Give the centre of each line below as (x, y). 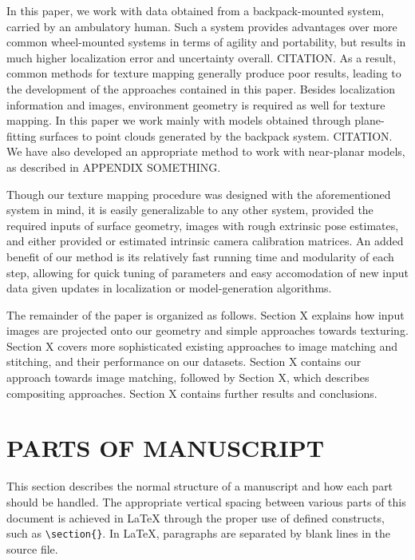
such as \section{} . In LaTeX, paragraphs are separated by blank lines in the (199, 533)
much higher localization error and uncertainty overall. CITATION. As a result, (202, 57)
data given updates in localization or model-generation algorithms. (169, 288)
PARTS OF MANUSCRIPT (166, 448)
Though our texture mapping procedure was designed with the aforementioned (199, 194)
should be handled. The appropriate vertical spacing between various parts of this (206, 501)
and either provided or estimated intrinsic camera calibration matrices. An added (205, 241)
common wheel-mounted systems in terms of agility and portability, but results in (206, 42)
